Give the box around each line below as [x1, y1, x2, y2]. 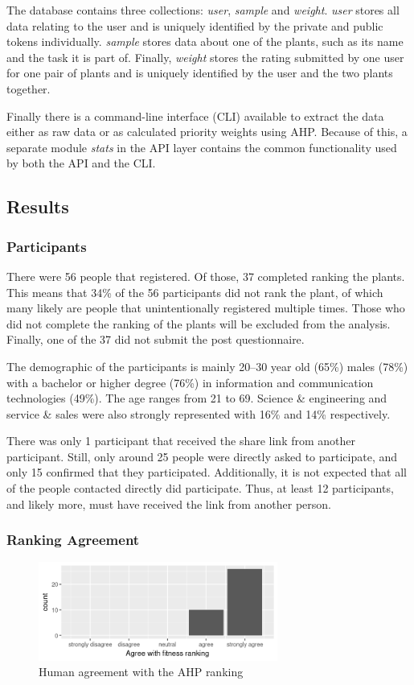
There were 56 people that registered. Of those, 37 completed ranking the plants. [6, 267, 405, 284]
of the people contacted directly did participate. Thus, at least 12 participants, [6, 480, 394, 497]
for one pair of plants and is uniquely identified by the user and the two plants [6, 64, 393, 81]
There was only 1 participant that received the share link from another [6, 432, 355, 449]
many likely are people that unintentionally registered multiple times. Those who [6, 299, 405, 316]
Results [6, 194, 69, 219]
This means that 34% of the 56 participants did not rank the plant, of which [6, 283, 383, 300]
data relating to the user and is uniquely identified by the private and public [6, 17, 383, 34]
